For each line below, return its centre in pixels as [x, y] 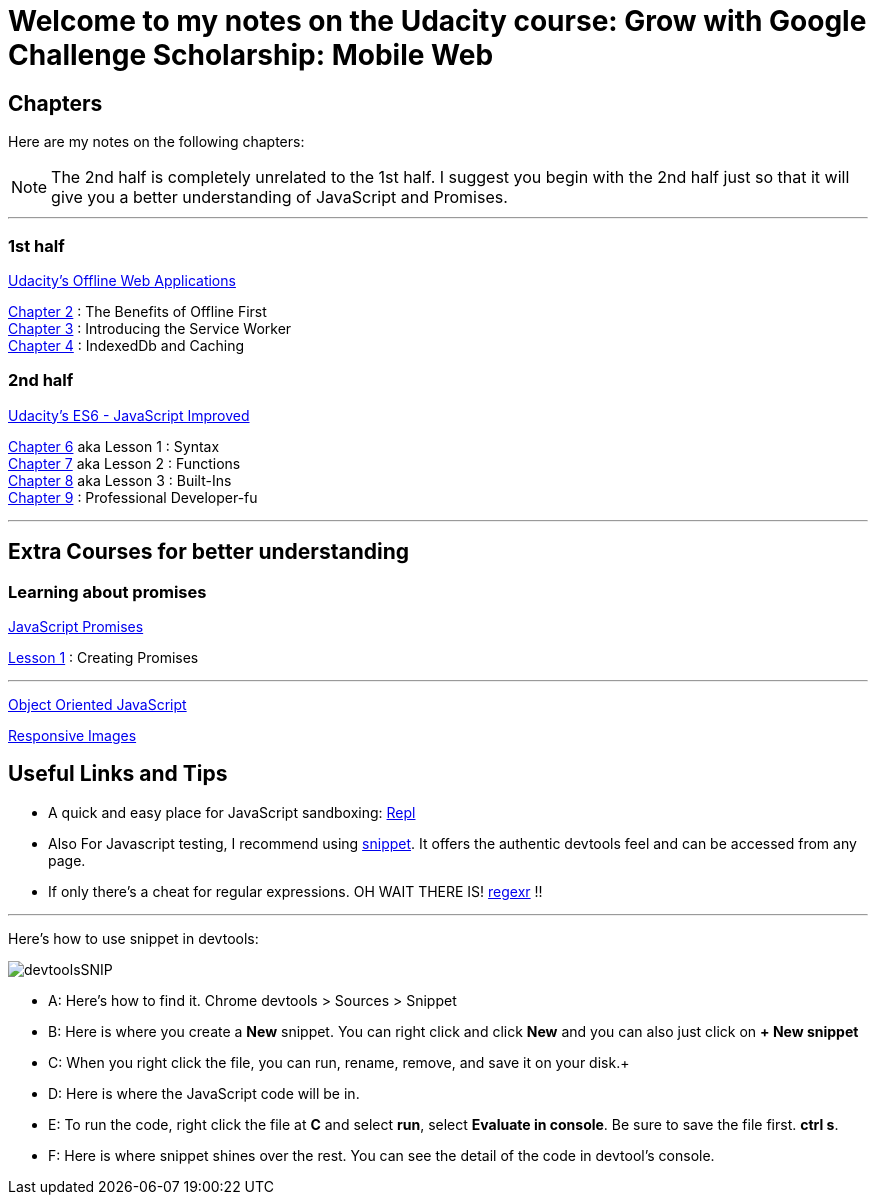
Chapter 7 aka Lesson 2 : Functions [124, 463]
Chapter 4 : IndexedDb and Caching [126, 345]
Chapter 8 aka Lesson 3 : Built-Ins [120, 480]
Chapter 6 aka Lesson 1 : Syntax [114, 446]
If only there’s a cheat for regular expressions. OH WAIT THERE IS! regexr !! [295, 891]
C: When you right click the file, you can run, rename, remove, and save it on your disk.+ [339, 1062]
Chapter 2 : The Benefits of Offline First [137, 311]
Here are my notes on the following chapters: [156, 142]
